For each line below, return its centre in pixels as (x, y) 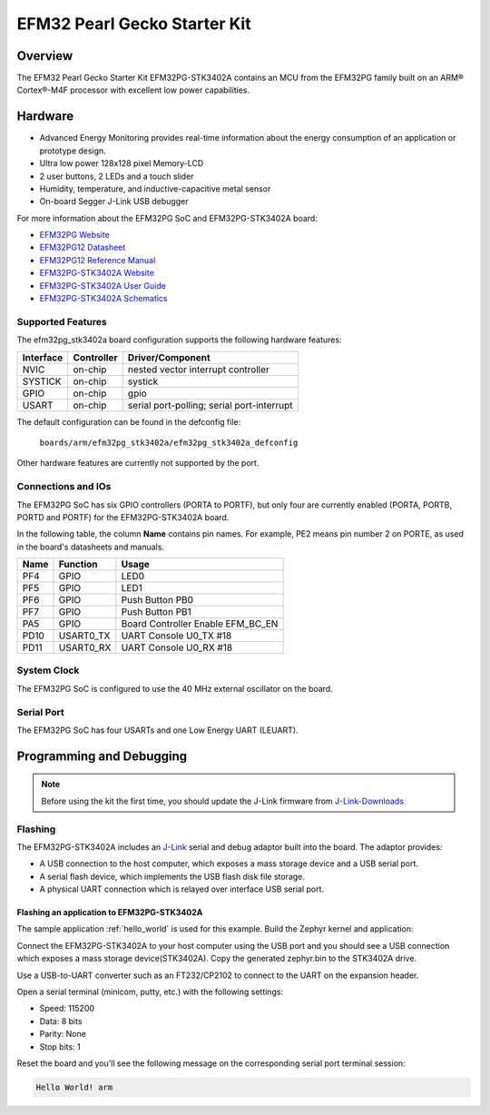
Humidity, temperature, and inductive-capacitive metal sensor (155, 188)
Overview (45, 56)
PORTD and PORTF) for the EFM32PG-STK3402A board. (123, 517)
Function (78, 565)
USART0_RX (85, 647)
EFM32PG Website (75, 235)
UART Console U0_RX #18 (177, 647)
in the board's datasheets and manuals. (91, 547)
